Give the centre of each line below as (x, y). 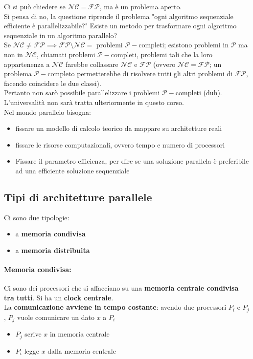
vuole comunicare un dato (56, 317)
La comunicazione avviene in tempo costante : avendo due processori (115, 307)
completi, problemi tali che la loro (162, 54)
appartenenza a (27, 64)
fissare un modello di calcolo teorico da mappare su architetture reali (119, 128)
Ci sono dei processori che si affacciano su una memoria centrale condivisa (121, 288)
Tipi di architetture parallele (78, 197)
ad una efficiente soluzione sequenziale (72, 170)
